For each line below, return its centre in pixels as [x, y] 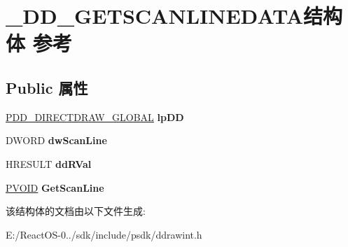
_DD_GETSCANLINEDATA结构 [174, 16]
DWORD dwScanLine [56, 140]
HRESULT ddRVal [49, 163]
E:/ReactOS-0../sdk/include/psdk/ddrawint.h [104, 234]
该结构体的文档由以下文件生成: [76, 211]
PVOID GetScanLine [55, 187]
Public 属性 [47, 87]
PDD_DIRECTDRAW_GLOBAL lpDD [95, 117]
